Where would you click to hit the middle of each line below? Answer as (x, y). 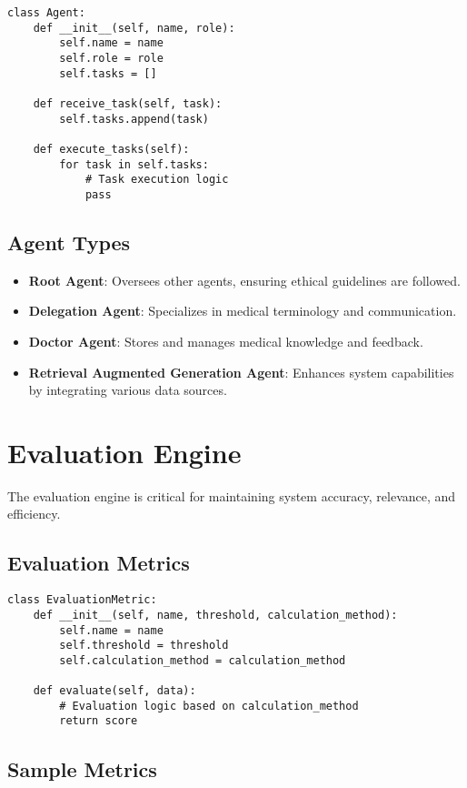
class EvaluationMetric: (82, 600)
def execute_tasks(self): (111, 149)
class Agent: (46, 13)
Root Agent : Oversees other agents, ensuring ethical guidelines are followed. (244, 280)
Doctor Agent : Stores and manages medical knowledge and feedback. (226, 341)
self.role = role (111, 58)
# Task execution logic (157, 180)
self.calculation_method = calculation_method (203, 660)
